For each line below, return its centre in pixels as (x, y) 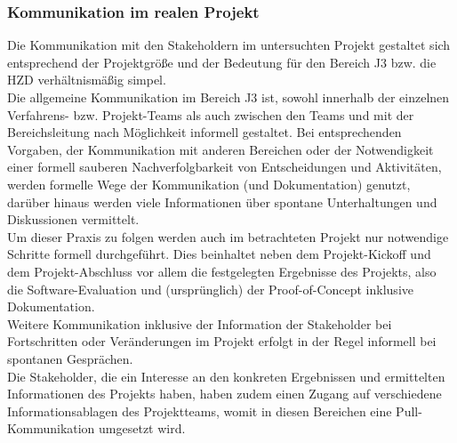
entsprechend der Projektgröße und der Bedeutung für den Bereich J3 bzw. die (222, 62)
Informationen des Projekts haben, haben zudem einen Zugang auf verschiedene (224, 394)
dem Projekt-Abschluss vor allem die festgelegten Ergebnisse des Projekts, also (222, 271)
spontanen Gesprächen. (70, 358)
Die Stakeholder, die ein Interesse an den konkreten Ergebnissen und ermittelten (226, 376)
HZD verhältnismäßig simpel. (87, 80)
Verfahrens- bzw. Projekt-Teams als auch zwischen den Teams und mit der (211, 114)
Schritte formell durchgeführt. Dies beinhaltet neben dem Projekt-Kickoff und (219, 254)
